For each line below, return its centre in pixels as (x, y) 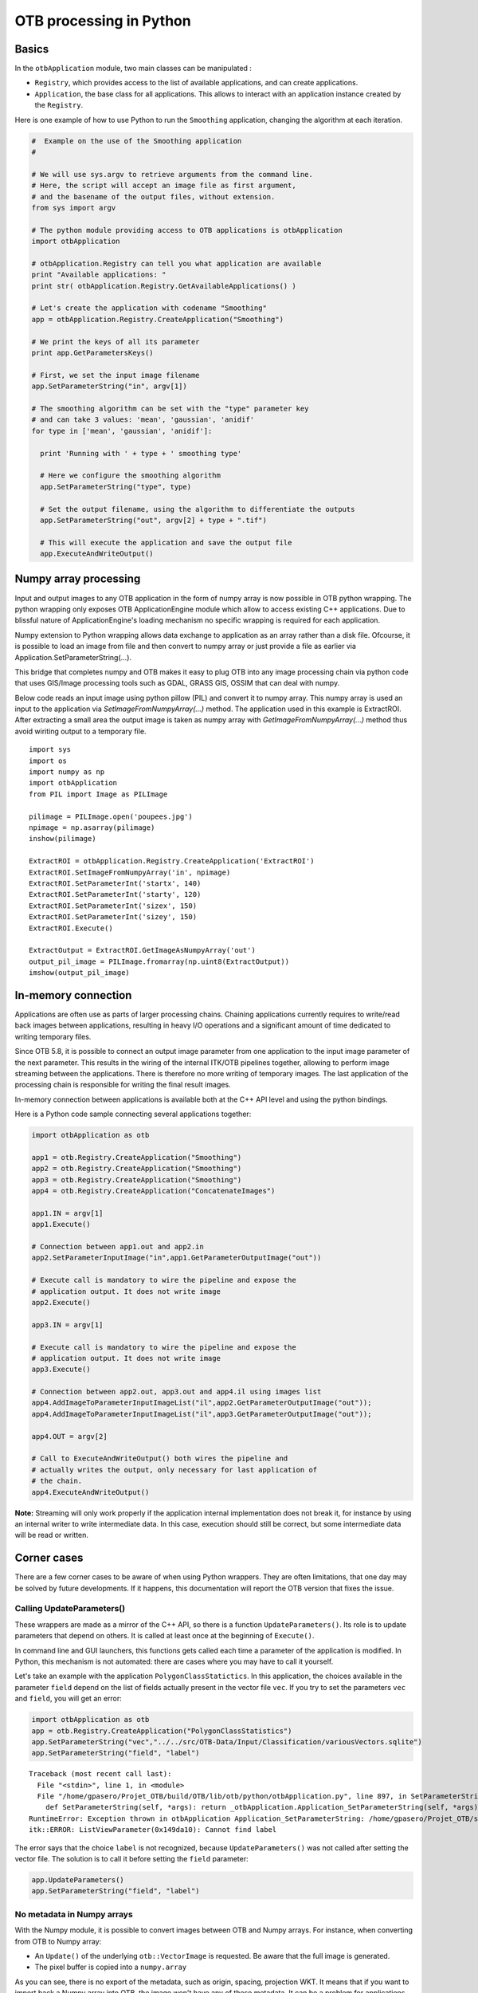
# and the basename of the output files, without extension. (153, 197)
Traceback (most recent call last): (100, 1774)
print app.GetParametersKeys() (93, 353)
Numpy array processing (78, 579)
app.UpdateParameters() (78, 1880)
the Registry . (59, 105)
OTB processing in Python (103, 21)
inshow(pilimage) (63, 839)
